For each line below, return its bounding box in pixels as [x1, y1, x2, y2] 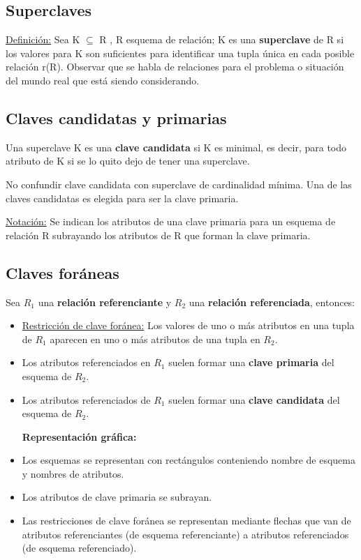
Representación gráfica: [22, 429, 137, 444]
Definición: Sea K [6, 32, 80, 47]
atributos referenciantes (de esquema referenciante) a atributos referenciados [22, 527, 349, 541]
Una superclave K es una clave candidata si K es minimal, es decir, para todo [6, 139, 347, 154]
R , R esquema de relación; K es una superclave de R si [99, 32, 344, 47]
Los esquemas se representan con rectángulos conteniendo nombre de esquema [22, 453, 355, 467]
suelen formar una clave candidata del [168, 392, 340, 407]
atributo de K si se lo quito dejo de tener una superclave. [6, 153, 250, 168]
